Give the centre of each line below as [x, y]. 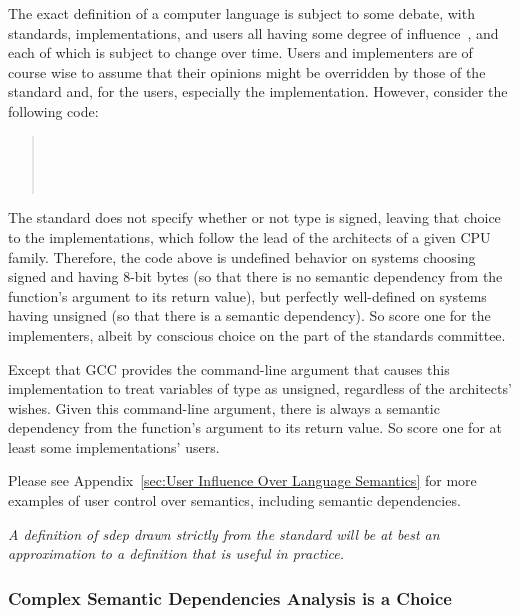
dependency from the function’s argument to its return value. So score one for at [255, 427]
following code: [53, 110]
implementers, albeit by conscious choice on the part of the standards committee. [257, 334]
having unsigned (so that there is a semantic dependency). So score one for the [249, 315]
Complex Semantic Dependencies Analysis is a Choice [230, 597]
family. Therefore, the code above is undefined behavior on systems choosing [242, 256]
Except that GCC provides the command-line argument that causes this [229, 368]
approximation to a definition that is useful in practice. [176, 553]
